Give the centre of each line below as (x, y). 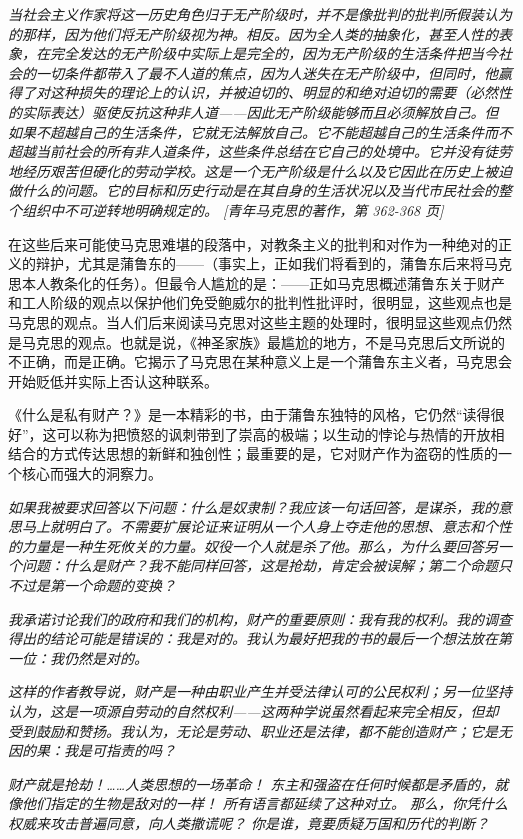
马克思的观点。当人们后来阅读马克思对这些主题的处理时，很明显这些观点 (246, 321)
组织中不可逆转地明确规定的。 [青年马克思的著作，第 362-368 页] (232, 209)
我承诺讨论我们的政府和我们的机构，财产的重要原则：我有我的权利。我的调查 (260, 618)
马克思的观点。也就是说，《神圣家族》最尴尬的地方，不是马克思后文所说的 (263, 341)
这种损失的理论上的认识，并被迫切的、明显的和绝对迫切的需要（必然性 (280, 92)
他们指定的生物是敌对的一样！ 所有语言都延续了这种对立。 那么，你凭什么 (265, 803)
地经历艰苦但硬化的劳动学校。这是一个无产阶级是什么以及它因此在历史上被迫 (260, 170)
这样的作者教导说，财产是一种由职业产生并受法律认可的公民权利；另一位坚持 (260, 691)
